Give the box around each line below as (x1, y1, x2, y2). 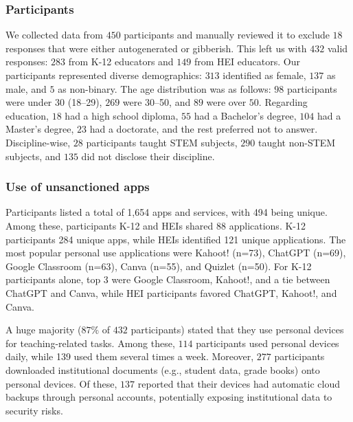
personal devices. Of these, (5, 376, 117, 390)
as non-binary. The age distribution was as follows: (58, 81, 271, 96)
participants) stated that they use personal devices (130, 322, 344, 337)
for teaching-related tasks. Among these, (5, 335, 175, 350)
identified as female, (223, 68, 306, 82)
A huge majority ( (5, 322, 82, 337)
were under (5, 95, 52, 109)
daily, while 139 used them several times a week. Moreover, (5, 349, 254, 364)
